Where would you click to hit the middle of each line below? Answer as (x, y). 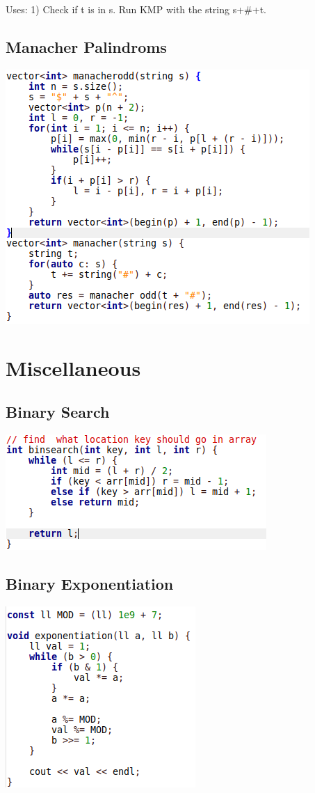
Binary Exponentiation (90, 583)
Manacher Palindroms (86, 46)
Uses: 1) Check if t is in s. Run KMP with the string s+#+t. (136, 9)
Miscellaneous (73, 367)
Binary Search (58, 412)
